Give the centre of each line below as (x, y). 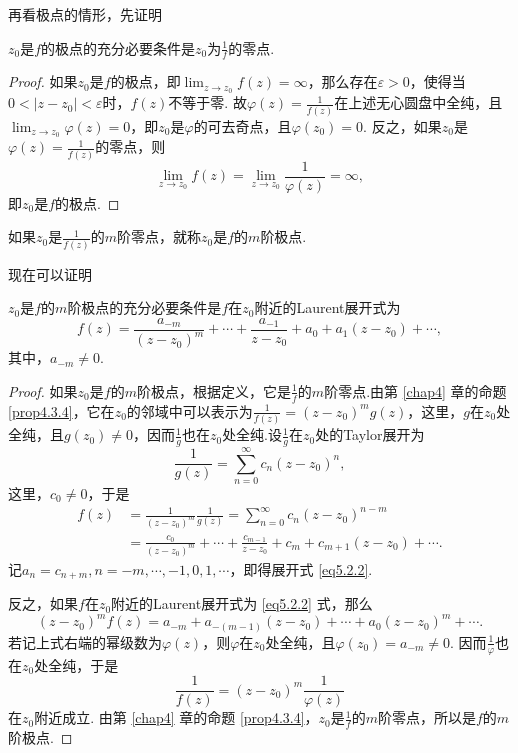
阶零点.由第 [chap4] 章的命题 (415, 390)
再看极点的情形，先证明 (85, 14)
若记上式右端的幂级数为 (85, 641)
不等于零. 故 (207, 102)
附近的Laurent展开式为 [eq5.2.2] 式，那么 (242, 603)
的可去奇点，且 (242, 125)
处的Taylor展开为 (370, 434)
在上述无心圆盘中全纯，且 (418, 102)
